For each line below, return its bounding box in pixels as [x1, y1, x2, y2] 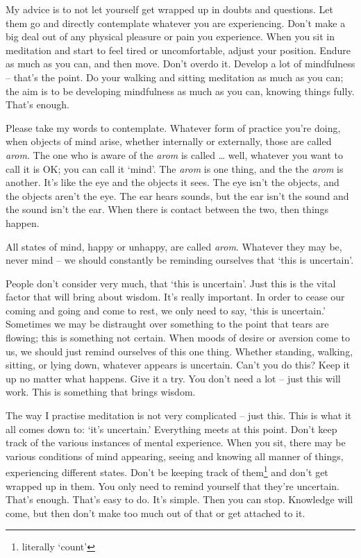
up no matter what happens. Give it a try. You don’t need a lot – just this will [6, 371, 341, 385]
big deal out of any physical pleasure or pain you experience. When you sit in [6, 29, 335, 44]
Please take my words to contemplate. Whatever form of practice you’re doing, [6, 120, 341, 135]
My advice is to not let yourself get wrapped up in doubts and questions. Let [6, 2, 334, 16]
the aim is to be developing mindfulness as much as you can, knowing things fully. [6, 83, 355, 98]
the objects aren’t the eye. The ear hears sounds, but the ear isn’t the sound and [6, 188, 349, 203]
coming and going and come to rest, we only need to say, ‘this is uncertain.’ [6, 303, 326, 317]
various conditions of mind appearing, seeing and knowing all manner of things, [6, 448, 344, 463]
